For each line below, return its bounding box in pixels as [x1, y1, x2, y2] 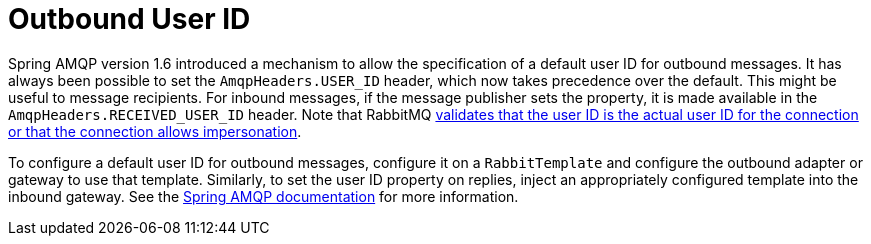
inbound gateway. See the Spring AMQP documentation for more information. [8, 187, 519, 205]
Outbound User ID [8, 2, 251, 36]
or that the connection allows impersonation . [8, 122, 302, 140]
